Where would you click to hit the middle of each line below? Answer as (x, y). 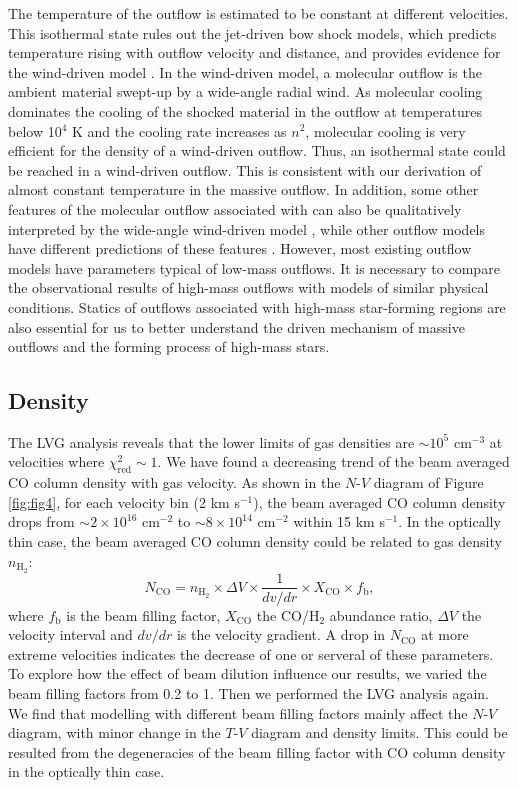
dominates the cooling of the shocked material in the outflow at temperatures (245, 110)
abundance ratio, (381, 614)
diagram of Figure (428, 482)
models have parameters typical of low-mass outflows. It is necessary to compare (254, 267)
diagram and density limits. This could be (379, 732)
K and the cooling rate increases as (179, 130)
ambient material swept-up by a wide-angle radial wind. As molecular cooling (245, 91)
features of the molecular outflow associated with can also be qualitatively (235, 208)
